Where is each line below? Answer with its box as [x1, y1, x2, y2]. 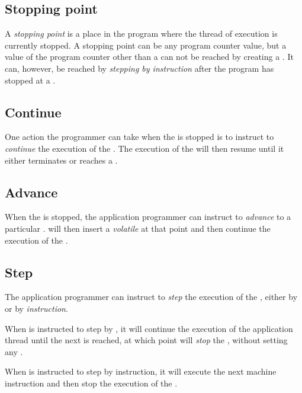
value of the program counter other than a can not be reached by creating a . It [5, 50, 294, 63]
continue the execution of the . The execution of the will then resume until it [5, 142, 284, 154]
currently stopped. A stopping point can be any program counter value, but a [5, 39, 287, 51]
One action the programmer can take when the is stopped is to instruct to [5, 130, 274, 143]
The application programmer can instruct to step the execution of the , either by [5, 290, 298, 303]
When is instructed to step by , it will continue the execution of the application [5, 322, 293, 334]
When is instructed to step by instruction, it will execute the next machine [5, 365, 277, 378]
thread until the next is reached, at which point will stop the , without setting [5, 334, 288, 346]
